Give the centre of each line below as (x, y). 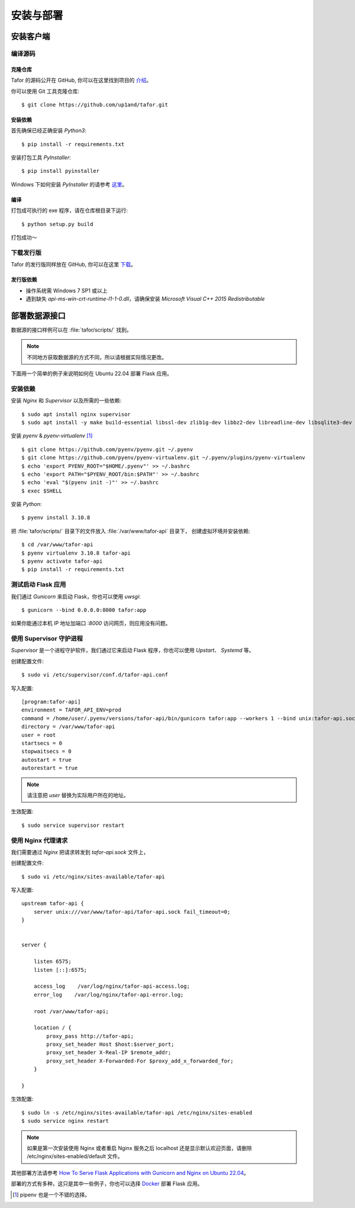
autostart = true (46, 760)
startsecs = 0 (42, 743)
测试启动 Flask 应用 (38, 585)
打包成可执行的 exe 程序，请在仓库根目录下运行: (70, 211)
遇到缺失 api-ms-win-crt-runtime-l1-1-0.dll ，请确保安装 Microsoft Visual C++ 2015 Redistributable (145, 298)
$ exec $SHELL (42, 491)
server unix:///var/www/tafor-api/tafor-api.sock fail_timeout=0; (132, 912)
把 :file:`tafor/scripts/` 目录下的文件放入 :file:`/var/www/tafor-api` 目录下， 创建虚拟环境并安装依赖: (130, 531)
